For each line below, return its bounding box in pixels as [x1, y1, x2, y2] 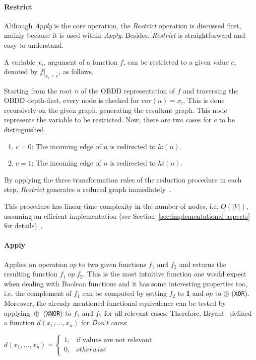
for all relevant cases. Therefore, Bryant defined [104, 307, 252, 318]
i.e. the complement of [4, 288, 72, 298]
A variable [4, 56, 36, 67]
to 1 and [177, 288, 204, 298]
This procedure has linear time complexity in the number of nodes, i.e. [4, 200, 219, 211]
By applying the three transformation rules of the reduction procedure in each [4, 174, 242, 184]
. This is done [183, 95, 225, 105]
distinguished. [4, 124, 46, 134]
